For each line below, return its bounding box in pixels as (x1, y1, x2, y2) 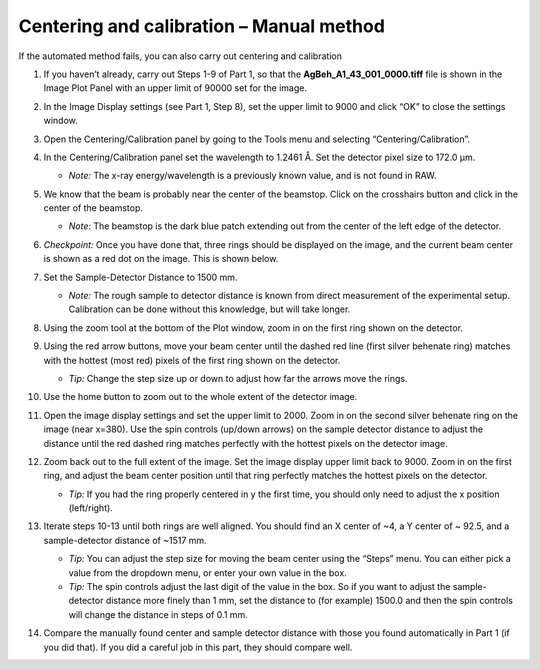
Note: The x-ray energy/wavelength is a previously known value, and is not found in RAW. (68, 170, 437, 182)
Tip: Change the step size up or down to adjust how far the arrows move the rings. (68, 372, 408, 384)
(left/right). (68, 502, 114, 514)
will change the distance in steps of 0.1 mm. (68, 608, 249, 620)
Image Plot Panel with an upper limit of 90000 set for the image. (43, 82, 307, 94)
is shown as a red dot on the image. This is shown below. (43, 253, 279, 265)
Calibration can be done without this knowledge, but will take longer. (68, 303, 351, 315)
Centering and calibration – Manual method (18, 15, 385, 37)
